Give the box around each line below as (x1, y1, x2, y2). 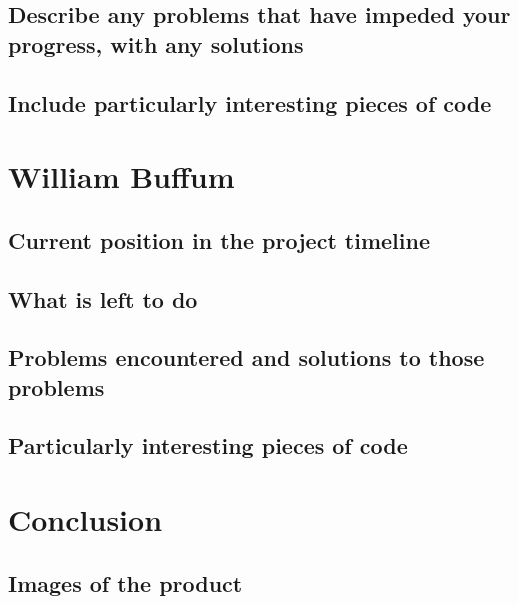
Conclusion (8, 499, 163, 540)
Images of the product (8, 567, 243, 598)
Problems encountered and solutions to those (8, 342, 485, 373)
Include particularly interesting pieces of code (8, 87, 492, 118)
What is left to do (8, 283, 198, 314)
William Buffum (8, 156, 235, 197)
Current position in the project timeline (8, 224, 430, 255)
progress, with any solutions (8, 28, 304, 59)
